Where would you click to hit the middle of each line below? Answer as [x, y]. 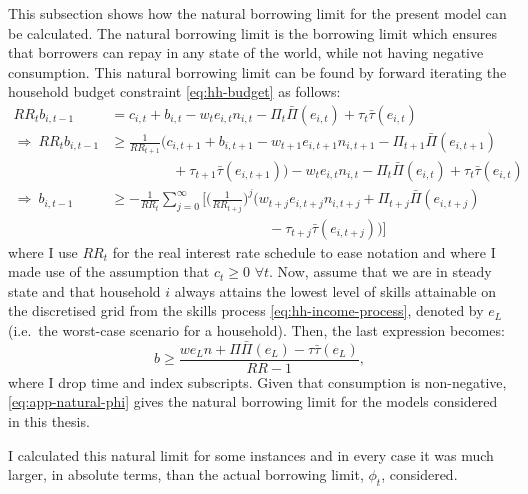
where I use [43, 251]
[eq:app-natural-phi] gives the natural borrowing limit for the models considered [253, 401]
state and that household [84, 290]
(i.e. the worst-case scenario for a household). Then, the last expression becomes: [256, 329]
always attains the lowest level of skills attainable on [335, 290]
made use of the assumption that [109, 271]
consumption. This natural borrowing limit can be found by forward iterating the [257, 71]
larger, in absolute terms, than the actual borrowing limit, [186, 474]
